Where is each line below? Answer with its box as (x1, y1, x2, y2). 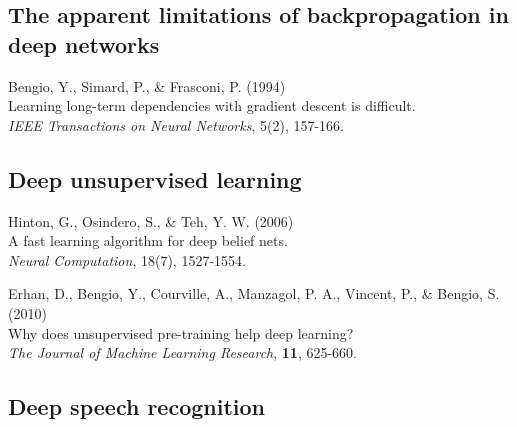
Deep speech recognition (8, 391, 265, 422)
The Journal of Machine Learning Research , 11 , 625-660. (8, 342, 358, 363)
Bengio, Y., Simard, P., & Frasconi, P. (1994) (8, 75, 286, 96)
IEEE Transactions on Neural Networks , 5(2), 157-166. (8, 114, 344, 135)
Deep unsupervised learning (8, 163, 302, 194)
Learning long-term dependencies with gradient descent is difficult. (8, 95, 416, 116)
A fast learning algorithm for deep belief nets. (8, 230, 288, 251)
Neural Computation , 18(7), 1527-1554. (8, 249, 246, 270)
